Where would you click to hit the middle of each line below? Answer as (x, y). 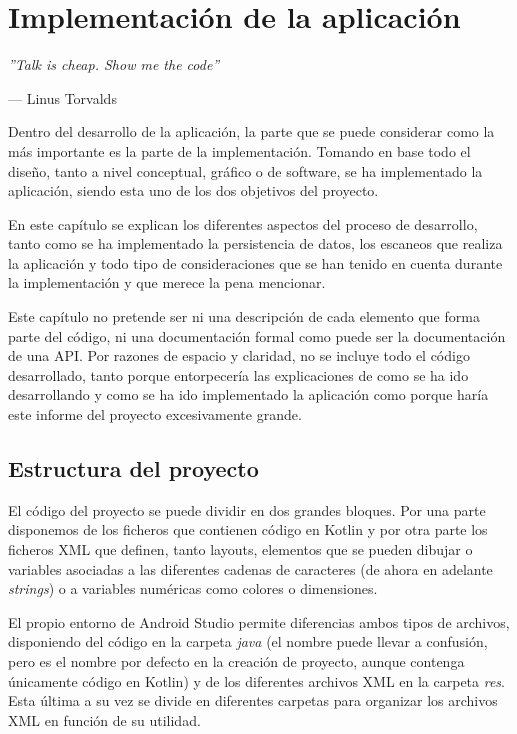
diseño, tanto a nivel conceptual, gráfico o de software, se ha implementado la (245, 170)
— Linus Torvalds (62, 97)
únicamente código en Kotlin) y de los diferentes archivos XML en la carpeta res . (257, 680)
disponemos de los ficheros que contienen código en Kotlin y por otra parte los (248, 529)
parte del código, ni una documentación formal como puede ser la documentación (257, 335)
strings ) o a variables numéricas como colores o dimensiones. (193, 588)
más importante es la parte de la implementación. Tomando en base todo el (239, 150)
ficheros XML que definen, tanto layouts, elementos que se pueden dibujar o (240, 549)
